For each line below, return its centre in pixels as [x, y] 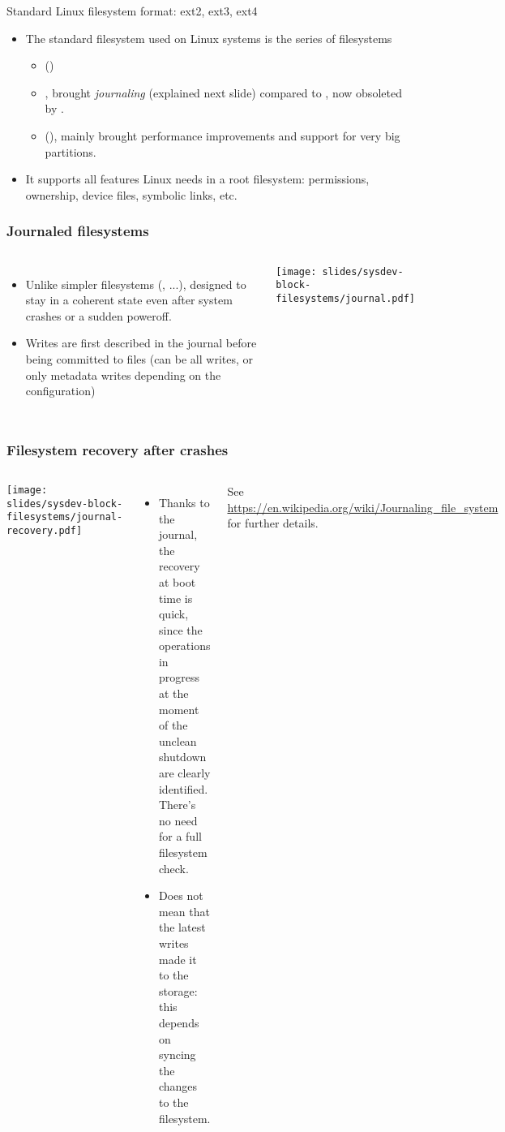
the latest [182, 927]
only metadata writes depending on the [123, 374]
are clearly [184, 773]
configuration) [60, 391]
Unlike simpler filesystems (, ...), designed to [136, 284]
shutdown [182, 757]
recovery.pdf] [45, 530]
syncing [177, 1055]
